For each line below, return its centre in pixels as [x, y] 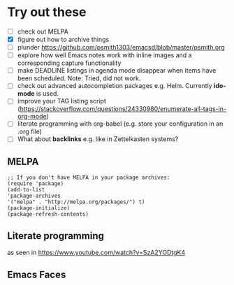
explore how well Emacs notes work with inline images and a [104, 55]
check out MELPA [43, 31]
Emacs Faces [37, 274]
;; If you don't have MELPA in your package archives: [89, 178]
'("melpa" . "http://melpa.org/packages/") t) [76, 202]
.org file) [29, 132]
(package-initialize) [39, 208]
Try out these [47, 12]
